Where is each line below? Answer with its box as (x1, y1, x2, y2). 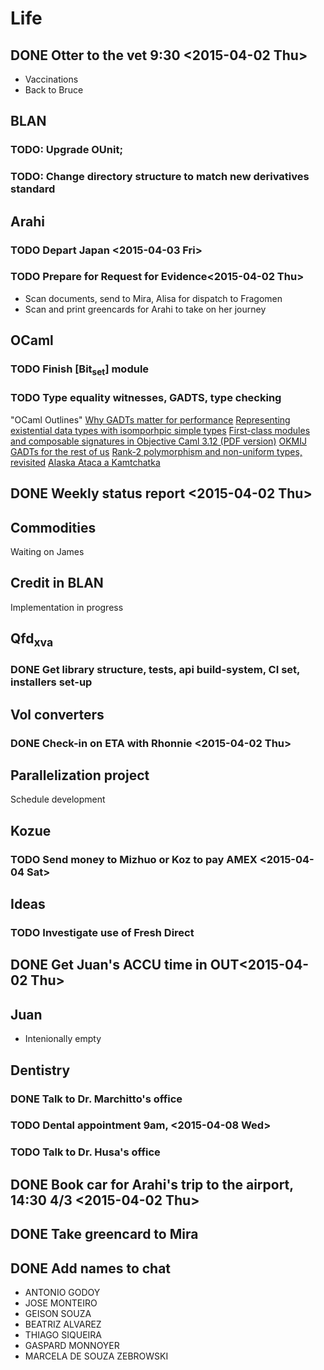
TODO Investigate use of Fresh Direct (10, 925, 195, 939)
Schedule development (10, 793, 106, 806)
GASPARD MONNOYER (24, 1339, 120, 1351)
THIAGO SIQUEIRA (24, 1328, 102, 1341)
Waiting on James (10, 545, 85, 557)
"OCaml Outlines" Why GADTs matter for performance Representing (10, 413, 291, 426)
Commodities (10, 519, 97, 536)
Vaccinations (24, 73, 79, 85)
